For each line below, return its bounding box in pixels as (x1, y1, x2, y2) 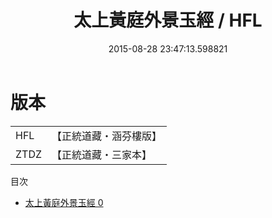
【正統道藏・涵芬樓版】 (51, 129, 163, 143)
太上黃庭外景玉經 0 (24, 196, 104, 208)
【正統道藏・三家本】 (51, 147, 153, 161)
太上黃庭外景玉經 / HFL (73, 9, 263, 32)
